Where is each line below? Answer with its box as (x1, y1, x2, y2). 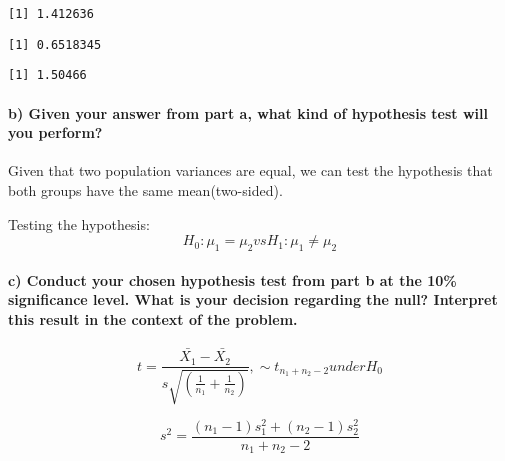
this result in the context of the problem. (8, 308, 298, 329)
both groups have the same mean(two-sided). (8, 179, 283, 200)
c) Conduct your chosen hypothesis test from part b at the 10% (8, 269, 457, 290)
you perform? (8, 122, 103, 143)
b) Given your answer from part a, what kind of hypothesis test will (8, 102, 488, 123)
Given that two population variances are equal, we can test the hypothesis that (8, 160, 493, 181)
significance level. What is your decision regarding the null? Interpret (8, 289, 498, 310)
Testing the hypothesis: (8, 213, 150, 234)
